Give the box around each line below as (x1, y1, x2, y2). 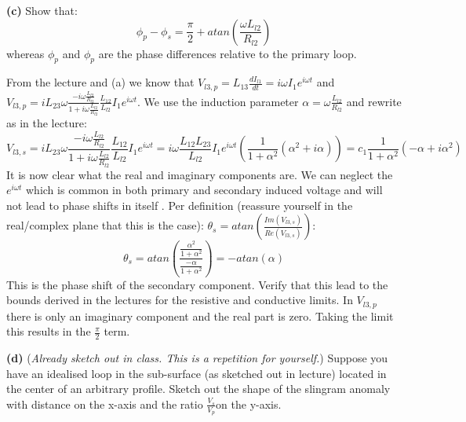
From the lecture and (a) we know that (6, 74, 195, 90)
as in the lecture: (6, 115, 87, 131)
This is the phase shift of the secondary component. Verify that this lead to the (6, 276, 388, 292)
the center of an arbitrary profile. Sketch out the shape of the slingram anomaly (6, 380, 391, 397)
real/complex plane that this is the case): (6, 217, 204, 233)
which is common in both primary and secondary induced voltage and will (26, 182, 383, 198)
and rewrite (346, 93, 402, 109)
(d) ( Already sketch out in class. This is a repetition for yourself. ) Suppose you (6, 350, 388, 366)
